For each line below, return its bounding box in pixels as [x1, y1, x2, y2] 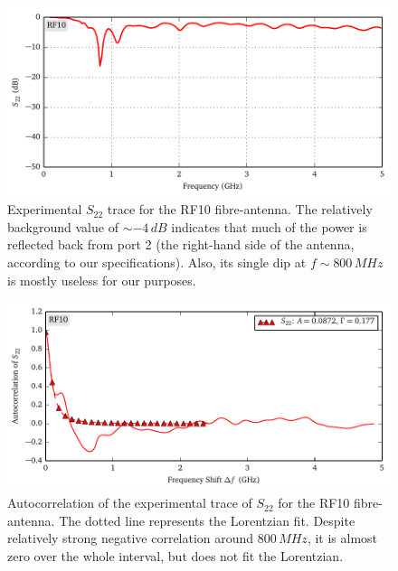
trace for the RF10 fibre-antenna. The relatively [107, 200, 373, 219]
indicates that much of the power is [171, 217, 367, 236]
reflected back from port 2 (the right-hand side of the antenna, [7, 235, 355, 254]
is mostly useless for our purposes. [7, 270, 196, 289]
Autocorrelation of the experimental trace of [7, 493, 252, 512]
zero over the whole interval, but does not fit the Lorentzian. [7, 546, 344, 565]
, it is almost [307, 529, 378, 548]
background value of [7, 217, 118, 236]
